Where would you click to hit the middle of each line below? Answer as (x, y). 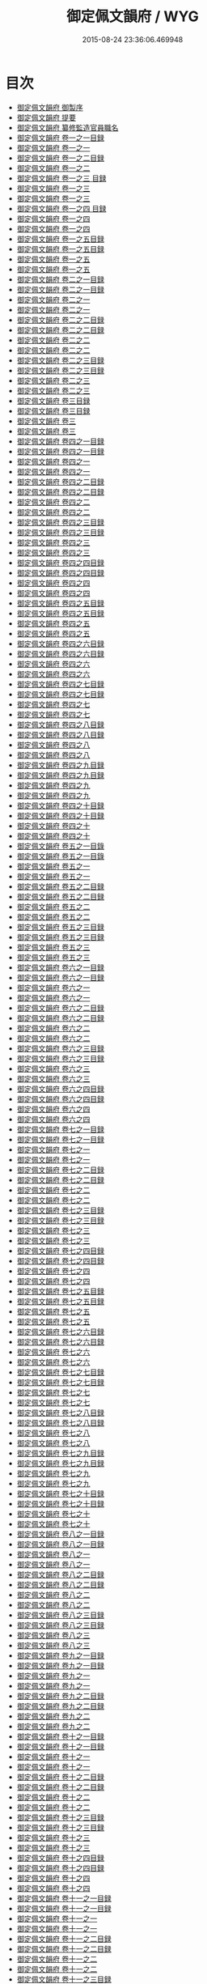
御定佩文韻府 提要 (46, 117)
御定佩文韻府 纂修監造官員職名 (68, 127)
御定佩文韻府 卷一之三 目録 (61, 178)
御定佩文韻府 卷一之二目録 (60, 158)
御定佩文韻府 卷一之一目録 (60, 138)
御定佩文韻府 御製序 (50, 107)
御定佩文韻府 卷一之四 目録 (61, 208)
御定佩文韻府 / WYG (133, 17)
